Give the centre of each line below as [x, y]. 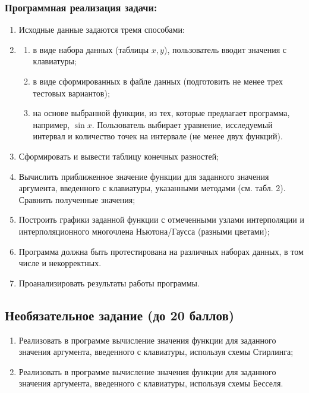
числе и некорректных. [60, 263]
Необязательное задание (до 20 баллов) [120, 315]
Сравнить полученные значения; [77, 199]
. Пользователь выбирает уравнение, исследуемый [182, 124]
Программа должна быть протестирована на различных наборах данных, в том [161, 251]
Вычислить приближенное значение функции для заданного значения [144, 176]
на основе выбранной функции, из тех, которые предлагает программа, [161, 113]
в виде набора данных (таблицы [91, 49]
